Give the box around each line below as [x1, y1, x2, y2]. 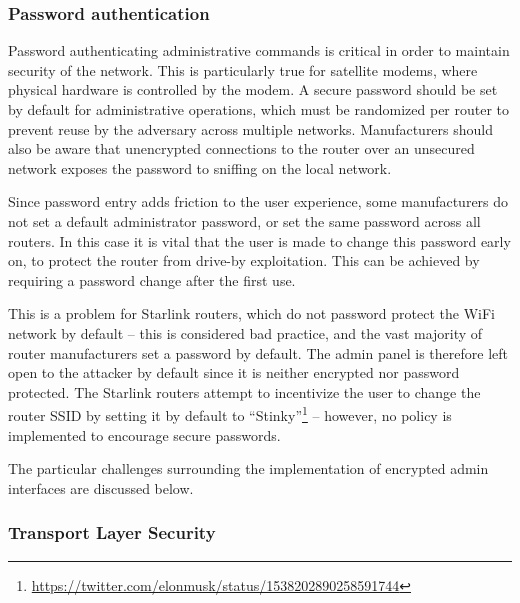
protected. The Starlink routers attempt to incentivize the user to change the [8, 381, 481, 402]
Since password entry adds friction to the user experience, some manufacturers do [8, 191, 509, 212]
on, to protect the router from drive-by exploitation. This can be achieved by [8, 250, 480, 271]
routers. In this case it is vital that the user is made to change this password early [8, 230, 511, 251]
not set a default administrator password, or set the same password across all [8, 210, 481, 231]
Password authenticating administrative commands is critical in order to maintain [8, 40, 510, 61]
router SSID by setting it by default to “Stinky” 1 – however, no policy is [8, 402, 452, 425]
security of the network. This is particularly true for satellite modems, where [8, 59, 478, 80]
